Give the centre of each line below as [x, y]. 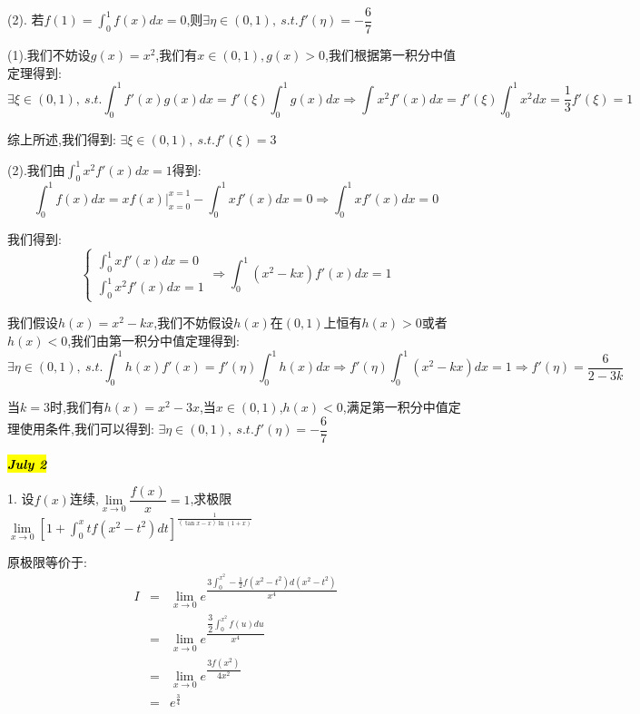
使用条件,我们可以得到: [87, 429]
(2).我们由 [36, 169]
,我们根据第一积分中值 [391, 55]
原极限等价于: [47, 561]
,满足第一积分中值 [395, 406]
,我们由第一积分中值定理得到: [154, 341]
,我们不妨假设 [194, 323]
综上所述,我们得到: [62, 138]
